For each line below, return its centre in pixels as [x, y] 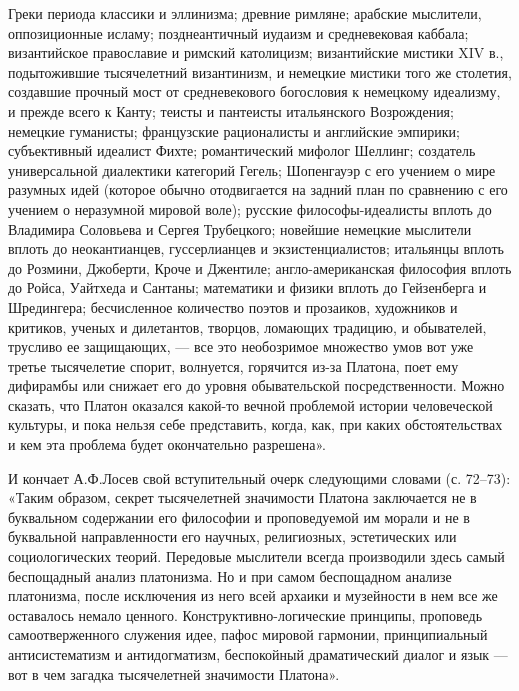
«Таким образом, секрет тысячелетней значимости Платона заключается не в [242, 497]
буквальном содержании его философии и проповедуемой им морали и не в [239, 516]
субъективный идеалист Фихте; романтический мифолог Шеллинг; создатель [242, 150]
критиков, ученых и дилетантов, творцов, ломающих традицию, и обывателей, [247, 326]
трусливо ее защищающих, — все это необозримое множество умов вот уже [241, 346]
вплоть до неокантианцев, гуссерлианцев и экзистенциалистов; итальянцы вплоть [256, 248]
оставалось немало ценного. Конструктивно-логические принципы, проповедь [245, 614]
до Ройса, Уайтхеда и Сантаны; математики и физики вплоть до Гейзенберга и [247, 287]
